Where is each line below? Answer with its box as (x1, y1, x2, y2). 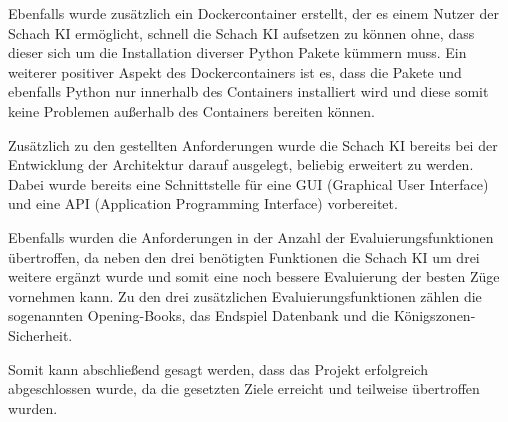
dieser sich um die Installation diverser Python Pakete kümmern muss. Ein (8, 42, 467, 63)
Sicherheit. (8, 324, 73, 345)
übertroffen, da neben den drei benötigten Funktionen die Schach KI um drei (8, 246, 480, 267)
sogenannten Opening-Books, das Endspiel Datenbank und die (8, 305, 390, 326)
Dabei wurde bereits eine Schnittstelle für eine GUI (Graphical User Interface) (8, 173, 489, 194)
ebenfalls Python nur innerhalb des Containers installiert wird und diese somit (8, 81, 489, 102)
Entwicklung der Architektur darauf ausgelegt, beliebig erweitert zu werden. (8, 154, 474, 175)
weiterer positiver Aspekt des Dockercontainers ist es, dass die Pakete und (8, 61, 462, 82)
